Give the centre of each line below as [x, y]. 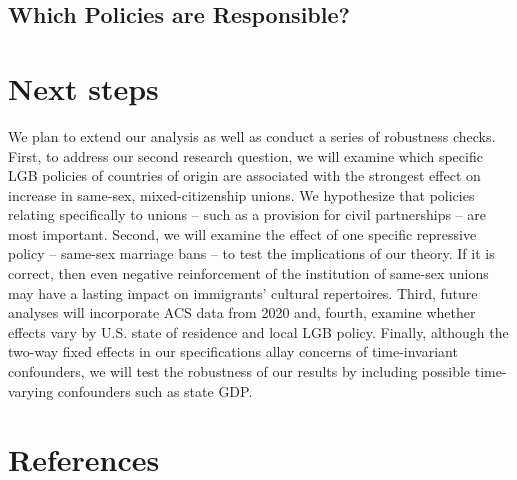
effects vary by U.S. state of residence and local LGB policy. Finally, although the [258, 331]
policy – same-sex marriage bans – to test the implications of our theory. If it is [251, 253]
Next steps [83, 87]
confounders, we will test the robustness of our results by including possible [239, 371]
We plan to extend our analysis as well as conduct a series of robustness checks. [252, 135]
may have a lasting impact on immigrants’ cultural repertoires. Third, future [243, 292]
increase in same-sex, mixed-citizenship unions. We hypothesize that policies [241, 194]
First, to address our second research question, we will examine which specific [245, 155]
